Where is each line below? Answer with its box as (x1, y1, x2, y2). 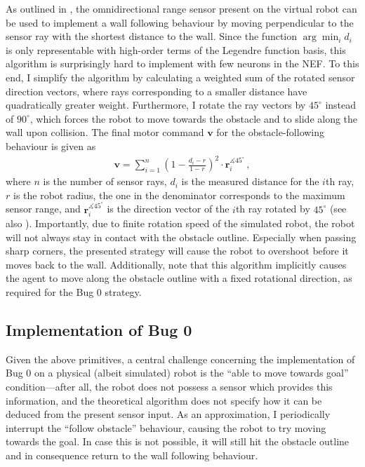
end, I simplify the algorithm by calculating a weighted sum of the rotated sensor (6, 69, 355, 84)
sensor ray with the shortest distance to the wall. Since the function (6, 29, 298, 43)
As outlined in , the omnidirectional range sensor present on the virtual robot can (6, 1, 357, 15)
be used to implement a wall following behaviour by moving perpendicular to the (6, 15, 354, 29)
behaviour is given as (6, 138, 96, 153)
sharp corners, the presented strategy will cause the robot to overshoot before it (6, 243, 349, 258)
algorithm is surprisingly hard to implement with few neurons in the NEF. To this (6, 56, 359, 71)
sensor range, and (6, 201, 81, 216)
